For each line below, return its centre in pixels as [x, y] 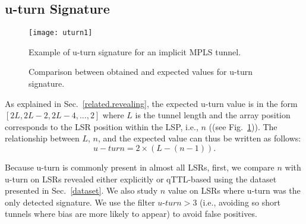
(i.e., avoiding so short [240, 202]
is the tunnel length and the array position [213, 115]
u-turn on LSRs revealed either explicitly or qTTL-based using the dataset [141, 179]
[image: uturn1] [61, 33]
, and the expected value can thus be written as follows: [199, 138]
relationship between [42, 138]
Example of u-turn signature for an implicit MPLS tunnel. [135, 51]
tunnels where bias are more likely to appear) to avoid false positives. [131, 214]
